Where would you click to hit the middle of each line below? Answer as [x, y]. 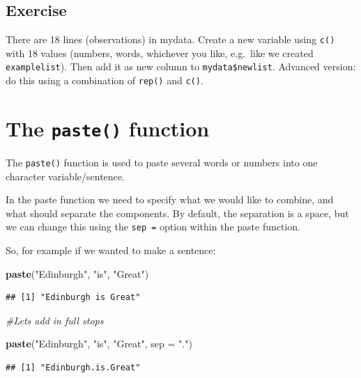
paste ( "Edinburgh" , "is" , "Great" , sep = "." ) [99, 344]
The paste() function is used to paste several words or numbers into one [162, 163]
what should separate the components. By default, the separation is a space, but [177, 213]
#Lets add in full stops [55, 320]
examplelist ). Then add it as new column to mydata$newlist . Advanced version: [181, 66]
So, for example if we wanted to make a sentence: [111, 250]
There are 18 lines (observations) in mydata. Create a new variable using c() [170, 39]
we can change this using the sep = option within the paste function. [153, 227]
